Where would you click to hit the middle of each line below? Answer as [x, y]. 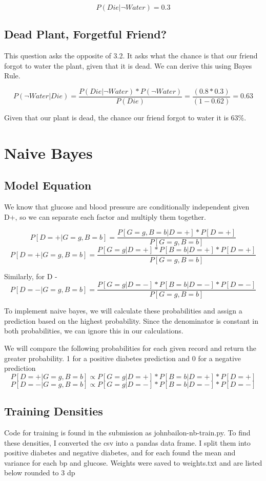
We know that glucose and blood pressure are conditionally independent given [127, 207]
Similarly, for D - [31, 276]
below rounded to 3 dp [40, 473]
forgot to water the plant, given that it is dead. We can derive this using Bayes [128, 65]
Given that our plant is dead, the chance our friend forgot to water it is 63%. [125, 118]
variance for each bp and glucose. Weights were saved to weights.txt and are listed [133, 462]
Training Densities [54, 411]
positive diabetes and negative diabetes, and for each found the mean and [120, 453]
